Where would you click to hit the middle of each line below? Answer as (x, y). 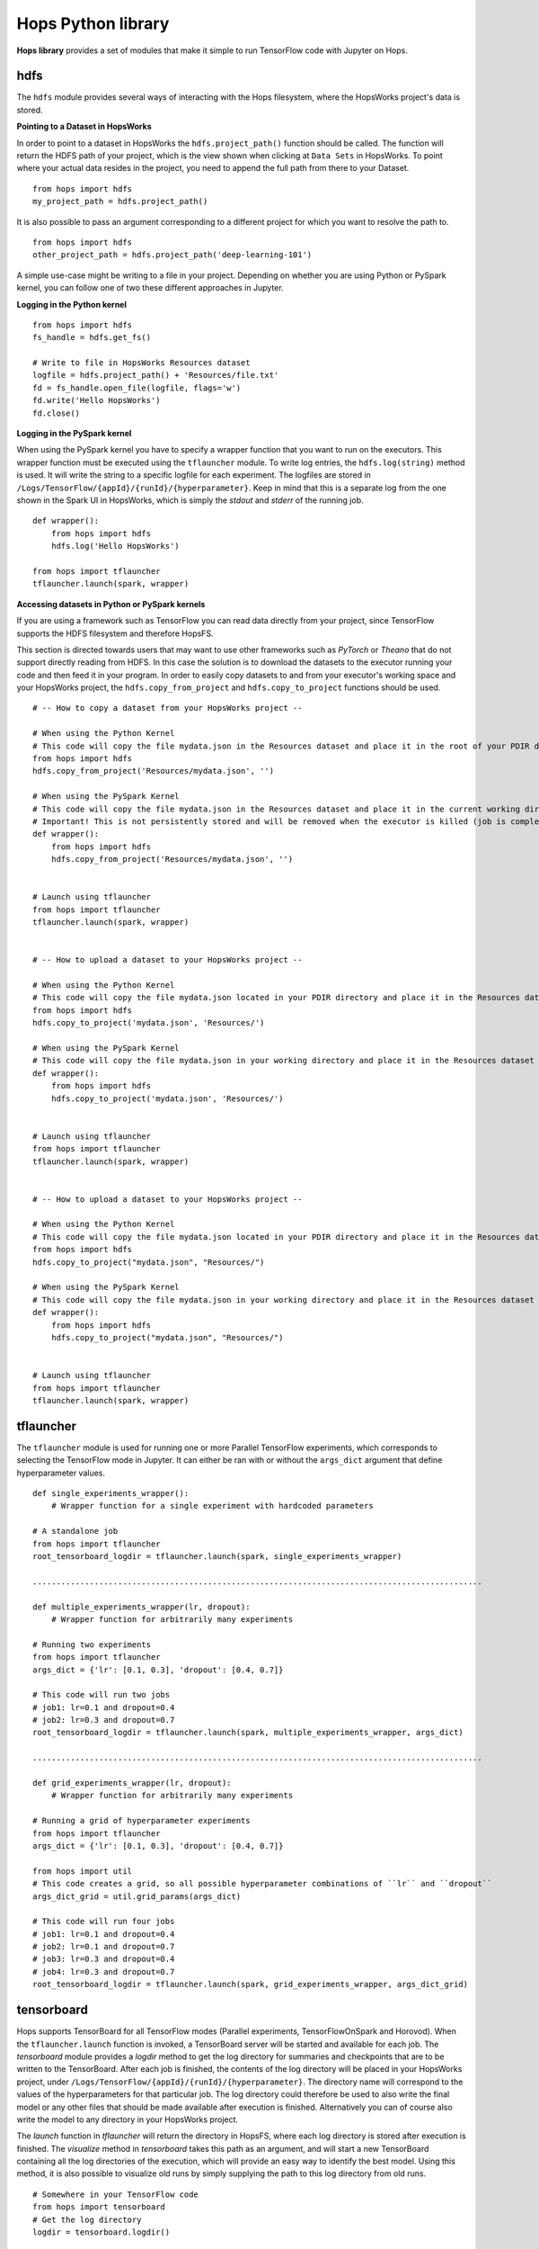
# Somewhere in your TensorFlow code (116, 2194)
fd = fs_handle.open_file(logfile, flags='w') (137, 388)
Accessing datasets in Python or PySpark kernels (111, 604)
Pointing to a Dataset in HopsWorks (84, 127)
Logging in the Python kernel (72, 304)
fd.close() (57, 413)
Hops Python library (93, 23)
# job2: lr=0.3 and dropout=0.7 (104, 1720)
